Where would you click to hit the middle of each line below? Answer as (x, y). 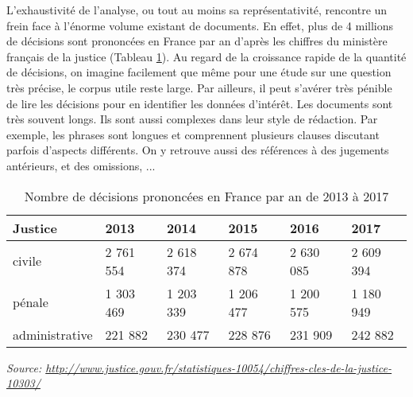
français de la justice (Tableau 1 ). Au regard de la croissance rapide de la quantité (206, 56)
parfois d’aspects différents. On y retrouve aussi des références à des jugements (198, 150)
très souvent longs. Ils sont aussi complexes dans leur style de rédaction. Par (192, 119)
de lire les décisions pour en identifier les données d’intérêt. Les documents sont (200, 103)
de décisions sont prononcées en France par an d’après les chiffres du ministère (197, 41)
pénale (31, 302)
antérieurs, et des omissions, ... (81, 165)
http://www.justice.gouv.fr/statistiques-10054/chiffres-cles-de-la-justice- (219, 367)
